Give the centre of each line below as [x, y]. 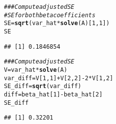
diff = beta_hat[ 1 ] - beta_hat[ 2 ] [53, 94]
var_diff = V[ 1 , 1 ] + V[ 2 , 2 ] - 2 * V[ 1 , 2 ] [59, 78]
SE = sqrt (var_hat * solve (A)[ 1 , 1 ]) [57, 23]
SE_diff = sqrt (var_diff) [43, 86]
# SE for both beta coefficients [50, 15]
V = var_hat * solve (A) [36, 70]
